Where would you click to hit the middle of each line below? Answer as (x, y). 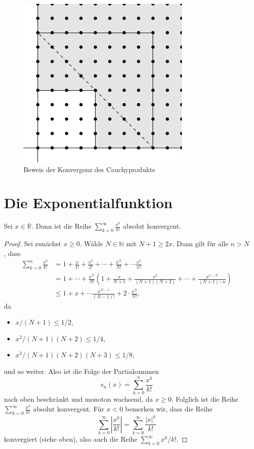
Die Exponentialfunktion (88, 203)
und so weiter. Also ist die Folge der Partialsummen (81, 371)
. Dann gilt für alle (200, 244)
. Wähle (91, 244)
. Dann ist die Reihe (61, 226)
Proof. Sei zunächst (33, 244)
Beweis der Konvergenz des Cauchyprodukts (89, 169)
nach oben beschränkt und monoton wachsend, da (78, 399)
